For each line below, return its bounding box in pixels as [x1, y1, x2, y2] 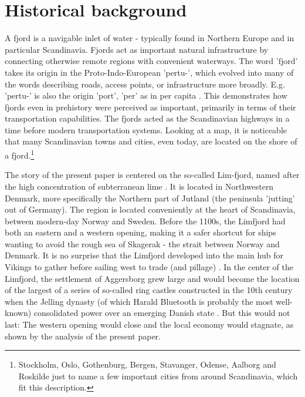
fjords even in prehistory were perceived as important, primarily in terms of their [5, 100, 296, 113]
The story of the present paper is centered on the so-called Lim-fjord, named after [5, 169, 300, 181]
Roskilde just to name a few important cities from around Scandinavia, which [18, 369, 298, 382]
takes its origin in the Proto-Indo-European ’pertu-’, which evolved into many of [5, 66, 294, 78]
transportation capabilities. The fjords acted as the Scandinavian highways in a [5, 112, 290, 125]
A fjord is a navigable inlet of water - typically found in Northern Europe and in [5, 32, 294, 44]
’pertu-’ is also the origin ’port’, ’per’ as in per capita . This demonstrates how [5, 89, 287, 102]
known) [5, 307, 32, 319]
